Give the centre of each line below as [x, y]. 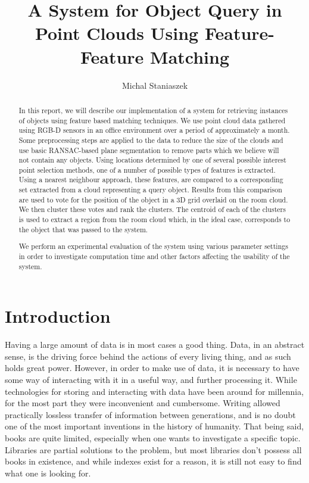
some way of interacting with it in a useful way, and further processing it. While [151, 379]
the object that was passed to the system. [83, 229]
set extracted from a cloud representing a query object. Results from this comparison [150, 190]
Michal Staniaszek [155, 85]
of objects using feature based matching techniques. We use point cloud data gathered [152, 120]
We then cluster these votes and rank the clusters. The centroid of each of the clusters [152, 209]
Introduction [58, 316]
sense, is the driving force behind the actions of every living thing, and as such [148, 356]
